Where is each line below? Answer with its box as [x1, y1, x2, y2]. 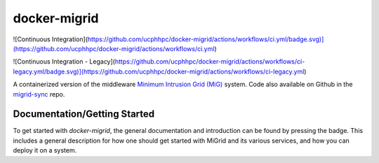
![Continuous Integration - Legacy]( [13, 57, 116, 66]
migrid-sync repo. [13, 90, 65, 98]
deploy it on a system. [13, 146, 77, 155]
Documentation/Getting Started [13, 108, 155, 120]
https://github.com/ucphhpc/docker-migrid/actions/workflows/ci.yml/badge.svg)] [87, 35, 324, 43]
